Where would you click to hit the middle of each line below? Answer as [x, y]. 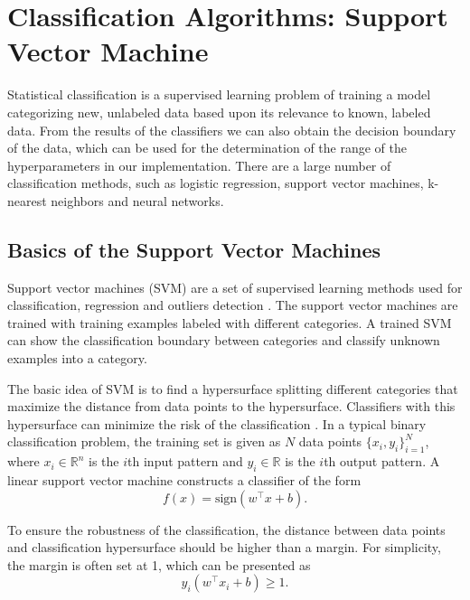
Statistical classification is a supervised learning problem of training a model [219, 94]
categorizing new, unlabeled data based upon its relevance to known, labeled [219, 112]
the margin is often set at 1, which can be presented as [159, 564]
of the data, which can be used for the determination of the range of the [207, 148]
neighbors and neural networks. [137, 200]
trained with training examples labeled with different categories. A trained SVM [230, 322]
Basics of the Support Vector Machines [194, 249]
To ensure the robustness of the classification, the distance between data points [226, 529]
